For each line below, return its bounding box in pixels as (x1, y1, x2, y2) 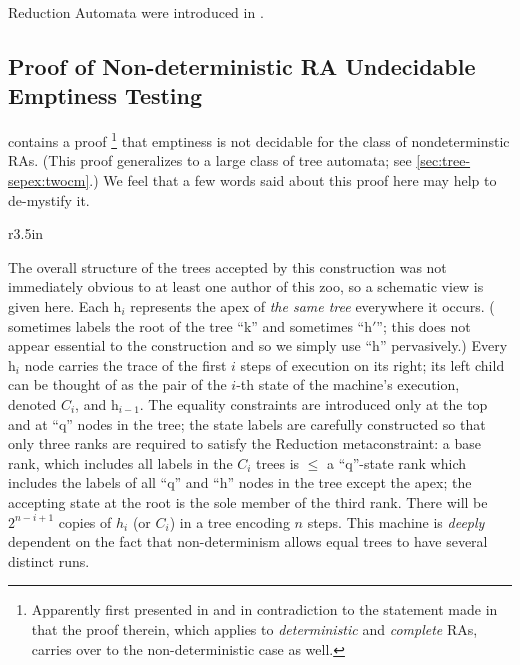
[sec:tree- (416, 150, 471, 171)
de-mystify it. (8, 189, 90, 210)
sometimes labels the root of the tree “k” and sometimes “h (8, 315, 372, 336)
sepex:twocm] (8, 170, 90, 191)
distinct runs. (8, 550, 90, 571)
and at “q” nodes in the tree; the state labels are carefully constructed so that (8, 413, 486, 434)
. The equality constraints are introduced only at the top (139, 393, 488, 414)
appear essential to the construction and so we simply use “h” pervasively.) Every (8, 335, 508, 356)
